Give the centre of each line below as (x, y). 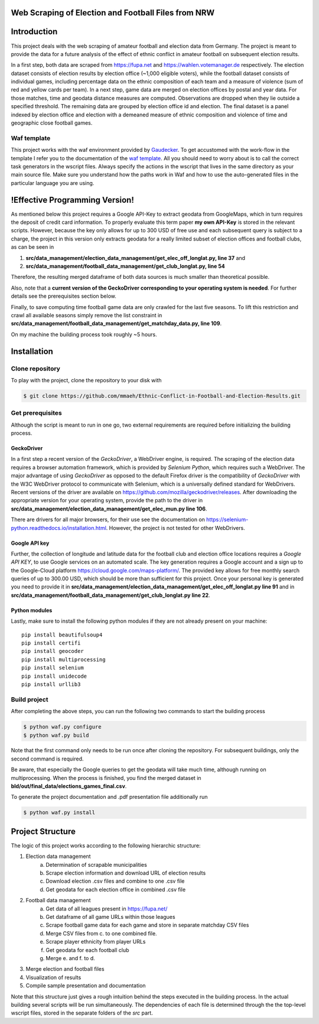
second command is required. (47, 759)
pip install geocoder (53, 651)
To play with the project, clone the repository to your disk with (86, 380)
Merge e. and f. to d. (71, 958)
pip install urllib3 (51, 684)
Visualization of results (53, 977)
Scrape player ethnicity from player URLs (96, 942)
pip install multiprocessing (64, 659)
